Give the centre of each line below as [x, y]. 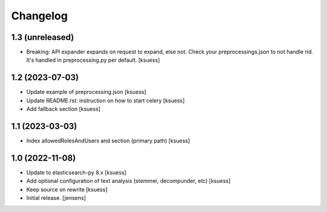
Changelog [39, 16]
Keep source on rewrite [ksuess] [67, 189]
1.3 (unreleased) [43, 37]
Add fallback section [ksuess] [64, 109]
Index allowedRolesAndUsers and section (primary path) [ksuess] [108, 141]
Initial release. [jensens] [56, 198]
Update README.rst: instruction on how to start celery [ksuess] [105, 101]
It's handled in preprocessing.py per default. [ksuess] [93, 60]
